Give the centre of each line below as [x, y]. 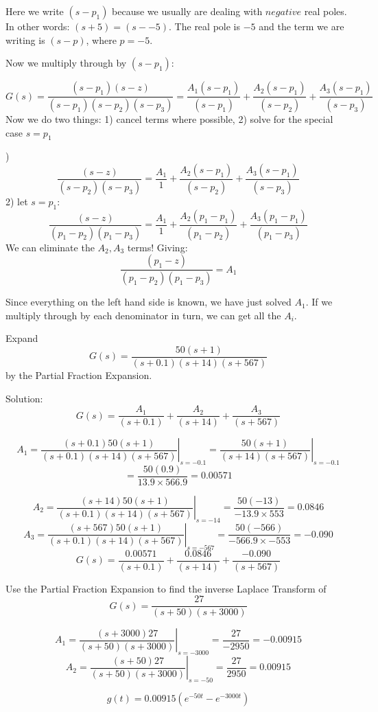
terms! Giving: [157, 247]
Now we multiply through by [66, 63]
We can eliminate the [50, 247]
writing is [25, 39]
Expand [22, 338]
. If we [319, 302]
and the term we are [302, 26]
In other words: [38, 26]
